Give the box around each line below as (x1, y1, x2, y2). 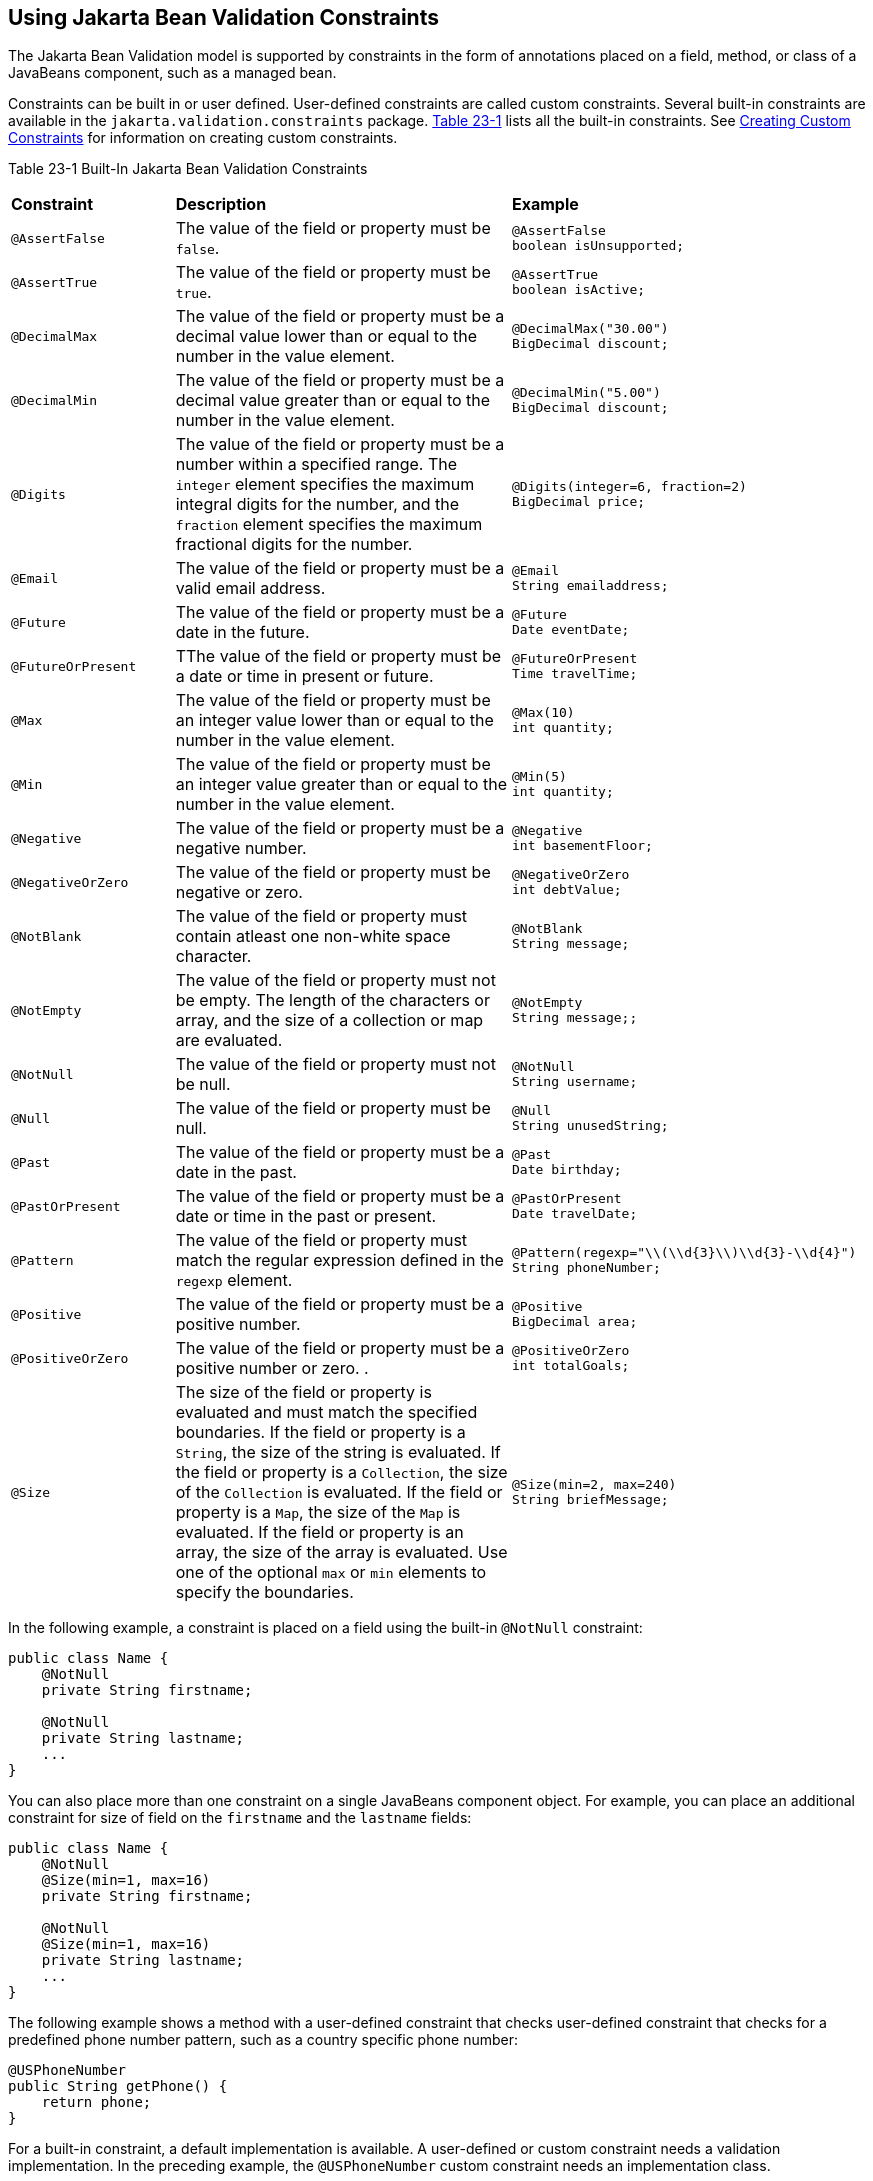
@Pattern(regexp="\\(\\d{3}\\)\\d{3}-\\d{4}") (512, 1245, 857, 1261)
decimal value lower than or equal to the (175, 326, 478, 347)
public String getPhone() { (8, 2078, 228, 2095)
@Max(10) (512, 705, 575, 721)
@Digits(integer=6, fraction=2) (512, 479, 747, 495)
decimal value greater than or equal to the (175, 390, 491, 411)
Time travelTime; (512, 666, 638, 682)
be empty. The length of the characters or (175, 990, 490, 1011)
